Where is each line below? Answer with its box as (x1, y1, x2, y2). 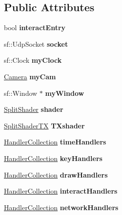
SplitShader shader (4, 104, 63, 114)
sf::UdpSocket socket (4, 38, 68, 49)
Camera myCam (4, 71, 56, 81)
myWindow (45, 88, 84, 98)
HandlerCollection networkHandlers (4, 202, 119, 212)
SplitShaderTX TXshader (4, 120, 85, 130)
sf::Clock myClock (4, 55, 62, 65)
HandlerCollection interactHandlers (4, 186, 118, 196)
